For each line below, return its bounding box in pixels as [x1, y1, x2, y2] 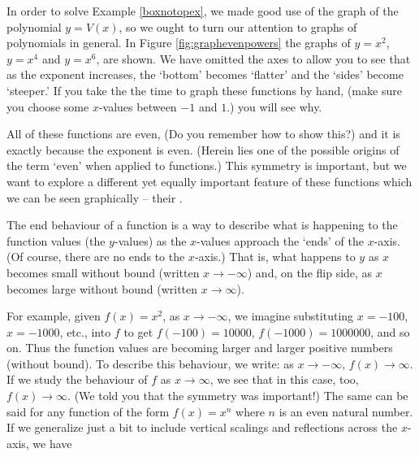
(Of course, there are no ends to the [6, 248, 185, 265]
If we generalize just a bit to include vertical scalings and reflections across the [6, 419, 398, 436]
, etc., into [59, 323, 111, 340]
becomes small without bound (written [6, 263, 200, 281]
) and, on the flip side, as [247, 263, 373, 281]
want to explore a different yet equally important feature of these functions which [6, 172, 413, 189]
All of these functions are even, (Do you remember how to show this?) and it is [6, 125, 400, 142]
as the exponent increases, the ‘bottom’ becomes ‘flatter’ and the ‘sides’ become [6, 66, 404, 83]
